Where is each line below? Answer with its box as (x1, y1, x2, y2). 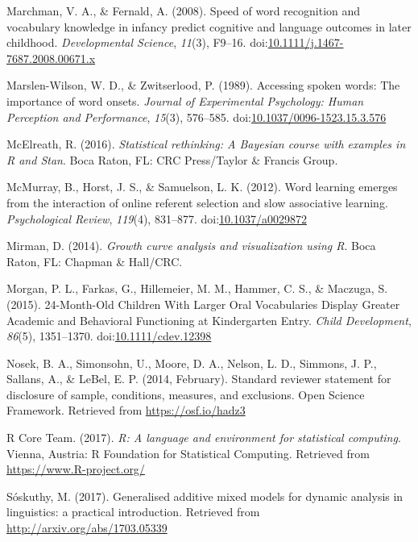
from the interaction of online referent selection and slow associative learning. (6, 194, 388, 211)
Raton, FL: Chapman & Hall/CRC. (6, 252, 183, 269)
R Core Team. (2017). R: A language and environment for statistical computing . (6, 429, 401, 446)
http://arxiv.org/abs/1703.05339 (6, 519, 168, 536)
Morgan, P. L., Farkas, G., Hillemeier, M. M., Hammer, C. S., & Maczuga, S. (6, 280, 388, 297)
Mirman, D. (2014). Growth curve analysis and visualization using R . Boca (6, 237, 376, 254)
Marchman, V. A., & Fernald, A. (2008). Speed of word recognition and (6, 2, 361, 19)
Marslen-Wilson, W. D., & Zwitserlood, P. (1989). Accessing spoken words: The (6, 77, 400, 94)
